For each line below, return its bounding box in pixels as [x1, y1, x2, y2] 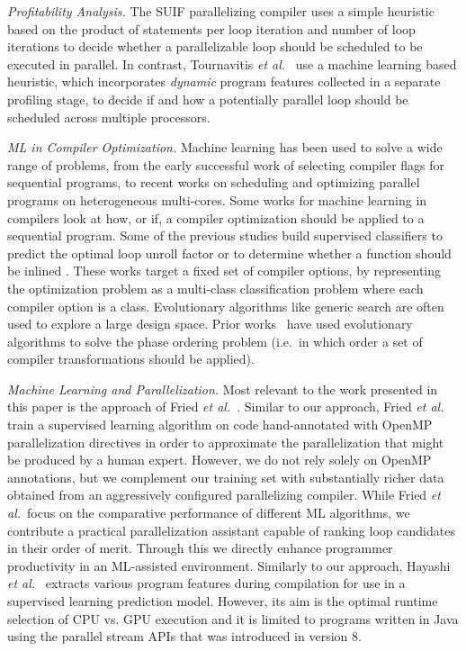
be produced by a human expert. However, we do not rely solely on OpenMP [7, 450, 432, 469]
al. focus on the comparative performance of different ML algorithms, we [7, 503, 410, 522]
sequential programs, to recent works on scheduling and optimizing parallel [7, 173, 420, 192]
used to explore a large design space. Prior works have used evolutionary [7, 314, 413, 333]
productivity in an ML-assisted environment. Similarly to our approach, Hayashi [7, 556, 451, 574]
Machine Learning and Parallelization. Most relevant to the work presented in [7, 379, 438, 398]
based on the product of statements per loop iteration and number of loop [7, 19, 416, 38]
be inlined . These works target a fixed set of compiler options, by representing [7, 261, 442, 280]
